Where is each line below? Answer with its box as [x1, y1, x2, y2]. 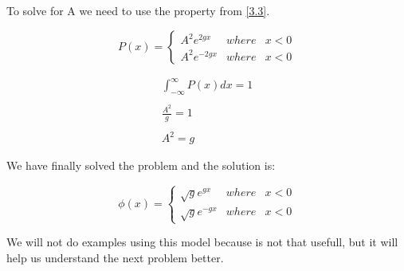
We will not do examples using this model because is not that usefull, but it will [6, 234, 398, 250]
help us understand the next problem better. [6, 249, 224, 265]
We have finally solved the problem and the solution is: [6, 157, 276, 174]
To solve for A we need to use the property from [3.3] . [6, 2, 270, 18]
